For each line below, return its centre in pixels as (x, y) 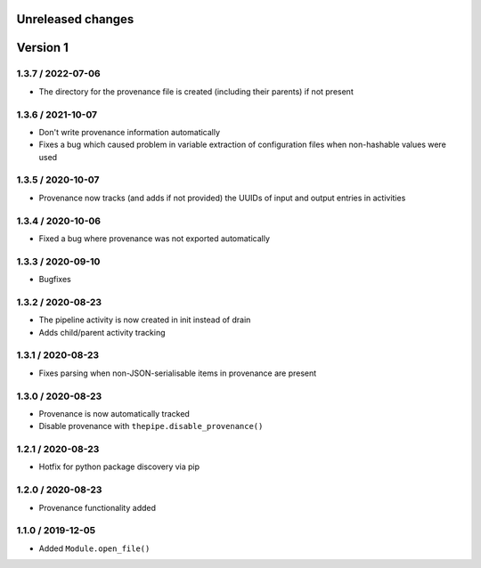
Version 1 (42, 48)
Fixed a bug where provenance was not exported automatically (155, 238)
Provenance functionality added (97, 507)
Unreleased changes (75, 19)
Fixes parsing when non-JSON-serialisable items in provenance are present (178, 373)
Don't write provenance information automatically (130, 132)
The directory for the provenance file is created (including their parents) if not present (196, 91)
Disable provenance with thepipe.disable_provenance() (151, 426)
